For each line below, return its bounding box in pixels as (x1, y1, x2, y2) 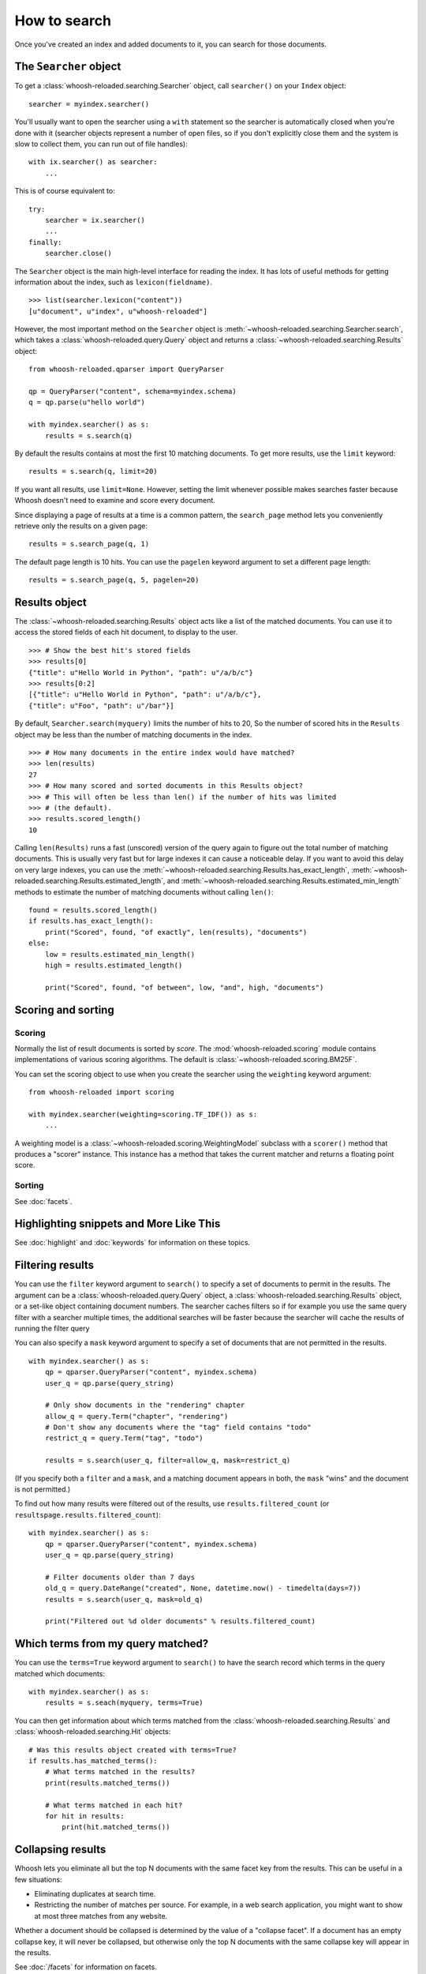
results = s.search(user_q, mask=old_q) (44, 1595, 204, 1604)
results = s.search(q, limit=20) (28, 467, 158, 476)
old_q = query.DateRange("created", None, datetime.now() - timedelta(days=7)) (44, 1584, 362, 1593)
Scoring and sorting (14, 1003, 114, 1016)
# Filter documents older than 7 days (44, 1572, 196, 1582)
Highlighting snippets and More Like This (14, 1217, 221, 1231)
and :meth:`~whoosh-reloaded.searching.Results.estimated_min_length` (166, 876, 402, 886)
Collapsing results (14, 1843, 106, 1856)
